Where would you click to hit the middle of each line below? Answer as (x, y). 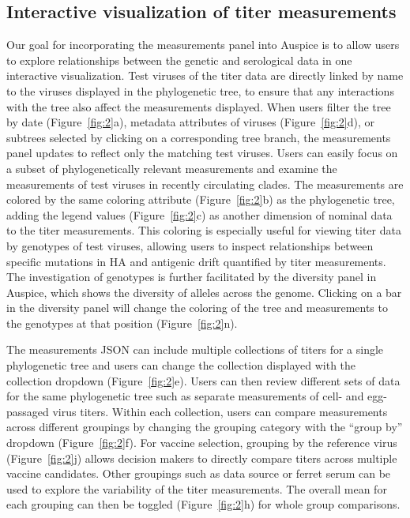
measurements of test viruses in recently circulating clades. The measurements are (205, 184)
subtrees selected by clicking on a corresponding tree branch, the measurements (199, 137)
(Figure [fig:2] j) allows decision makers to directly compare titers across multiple (202, 458)
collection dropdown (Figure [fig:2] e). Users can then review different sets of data (203, 380)
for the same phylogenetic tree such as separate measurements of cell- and (185, 396)
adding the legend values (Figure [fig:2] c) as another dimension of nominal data (199, 214)
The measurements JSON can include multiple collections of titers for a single (195, 349)
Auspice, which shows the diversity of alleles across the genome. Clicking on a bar (204, 292)
